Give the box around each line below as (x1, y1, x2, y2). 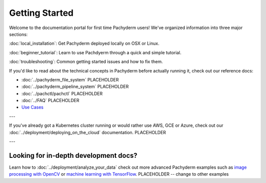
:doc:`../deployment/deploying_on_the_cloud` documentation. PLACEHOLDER (9, 129, 166, 135)
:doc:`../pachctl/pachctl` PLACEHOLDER (21, 90, 103, 96)
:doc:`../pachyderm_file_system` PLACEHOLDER (21, 76, 119, 82)
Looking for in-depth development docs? (9, 151, 137, 160)
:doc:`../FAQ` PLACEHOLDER (21, 98, 80, 104)
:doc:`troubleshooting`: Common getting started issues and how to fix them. (9, 59, 163, 65)
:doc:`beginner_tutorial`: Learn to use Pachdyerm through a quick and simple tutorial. (9, 49, 182, 55)
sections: (9, 31, 28, 37)
